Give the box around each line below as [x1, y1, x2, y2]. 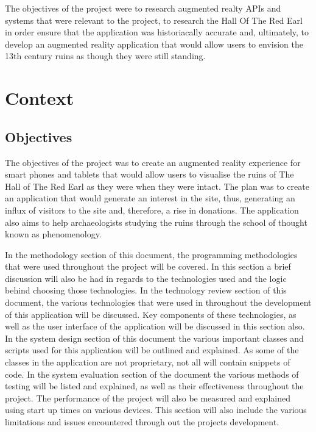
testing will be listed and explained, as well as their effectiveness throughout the [5, 380, 304, 392]
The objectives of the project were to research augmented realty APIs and [5, 2, 281, 14]
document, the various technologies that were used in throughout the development [5, 296, 312, 309]
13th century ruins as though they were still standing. [5, 49, 206, 62]
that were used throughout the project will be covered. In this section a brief [5, 260, 291, 273]
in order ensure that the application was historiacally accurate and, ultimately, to [5, 26, 309, 38]
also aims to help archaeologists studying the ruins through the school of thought [5, 215, 307, 228]
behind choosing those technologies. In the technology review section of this [5, 284, 287, 297]
